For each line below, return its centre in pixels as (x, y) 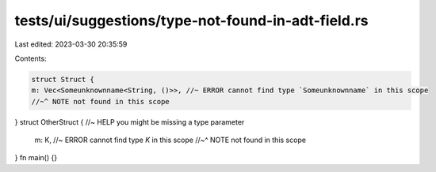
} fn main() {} (36, 158)
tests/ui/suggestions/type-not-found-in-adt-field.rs (191, 21)
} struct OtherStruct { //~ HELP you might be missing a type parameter (130, 122)
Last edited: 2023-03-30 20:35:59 (71, 44)
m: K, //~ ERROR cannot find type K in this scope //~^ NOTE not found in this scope (170, 140)
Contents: (31, 58)
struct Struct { (63, 79)
